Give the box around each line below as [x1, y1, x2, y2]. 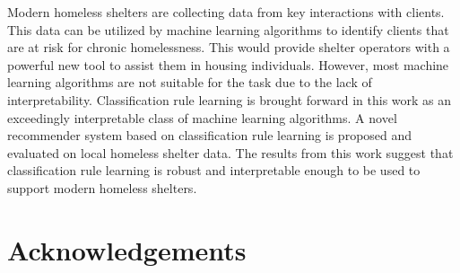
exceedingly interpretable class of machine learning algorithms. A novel [7, 108, 397, 127]
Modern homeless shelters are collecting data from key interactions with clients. [7, 3, 445, 21]
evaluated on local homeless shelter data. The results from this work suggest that [7, 143, 454, 162]
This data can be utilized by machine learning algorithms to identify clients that [7, 20, 449, 39]
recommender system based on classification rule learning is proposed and [7, 126, 412, 145]
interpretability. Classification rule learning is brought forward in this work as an [7, 90, 452, 109]
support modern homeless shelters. [7, 178, 197, 197]
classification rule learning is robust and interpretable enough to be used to [7, 161, 421, 180]
